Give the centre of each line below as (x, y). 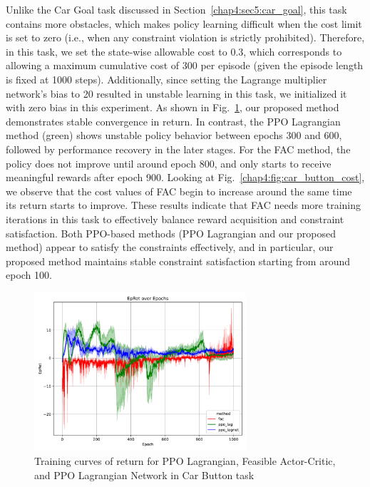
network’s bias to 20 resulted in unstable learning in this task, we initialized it (176, 93)
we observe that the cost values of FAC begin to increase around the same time (179, 191)
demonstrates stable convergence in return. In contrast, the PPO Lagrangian (173, 121)
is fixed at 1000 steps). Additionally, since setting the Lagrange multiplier (166, 79)
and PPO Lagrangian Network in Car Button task (144, 475)
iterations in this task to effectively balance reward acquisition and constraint (175, 219)
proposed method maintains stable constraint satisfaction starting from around (178, 261)
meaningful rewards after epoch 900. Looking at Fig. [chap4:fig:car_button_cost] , (185, 177)
